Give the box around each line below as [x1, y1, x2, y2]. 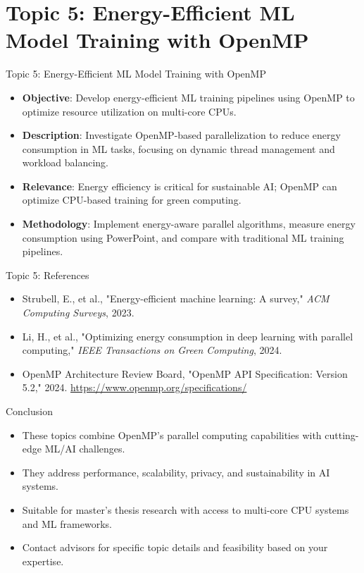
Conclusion [6, 404, 53, 418]
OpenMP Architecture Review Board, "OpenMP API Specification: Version [22, 366, 348, 381]
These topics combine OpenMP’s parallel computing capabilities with [22, 427, 322, 442]
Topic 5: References [6, 267, 89, 282]
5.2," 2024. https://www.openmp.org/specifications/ [22, 380, 247, 395]
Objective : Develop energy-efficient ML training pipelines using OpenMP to [22, 90, 355, 104]
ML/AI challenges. [44, 441, 125, 456]
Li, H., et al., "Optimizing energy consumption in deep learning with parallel [22, 328, 353, 343]
